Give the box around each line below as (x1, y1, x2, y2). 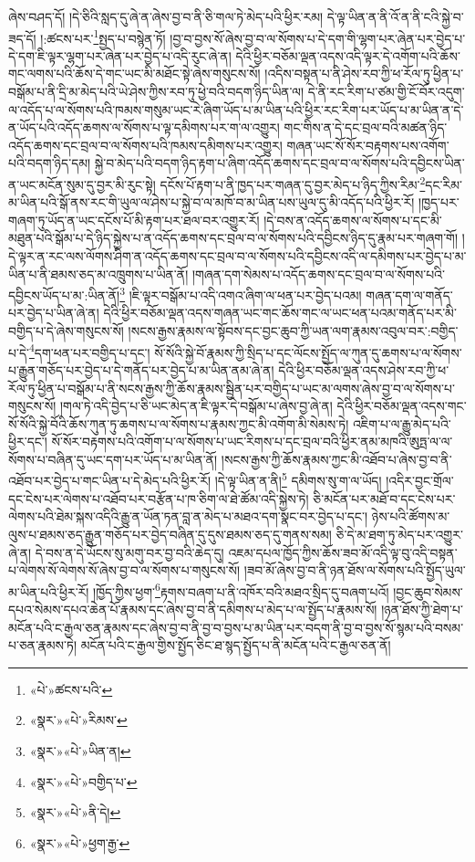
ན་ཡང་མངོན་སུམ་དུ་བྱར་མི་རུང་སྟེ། (8, 174, 156, 194)
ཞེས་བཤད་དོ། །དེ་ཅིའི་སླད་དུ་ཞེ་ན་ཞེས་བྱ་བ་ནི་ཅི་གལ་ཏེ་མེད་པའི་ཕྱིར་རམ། (8, 7, 324, 26)
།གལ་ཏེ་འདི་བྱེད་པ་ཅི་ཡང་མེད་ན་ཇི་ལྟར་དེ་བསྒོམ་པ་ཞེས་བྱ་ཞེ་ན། (59, 396, 333, 415)
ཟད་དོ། (8, 28, 36, 47)
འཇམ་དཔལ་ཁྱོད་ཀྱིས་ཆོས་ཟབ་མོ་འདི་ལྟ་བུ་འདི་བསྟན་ (228, 542, 458, 562)
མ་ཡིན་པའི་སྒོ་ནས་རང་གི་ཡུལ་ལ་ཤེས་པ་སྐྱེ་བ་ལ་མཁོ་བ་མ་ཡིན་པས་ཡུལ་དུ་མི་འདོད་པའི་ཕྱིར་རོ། (8, 193, 415, 212)
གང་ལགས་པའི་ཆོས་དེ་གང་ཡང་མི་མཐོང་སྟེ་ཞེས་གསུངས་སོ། (8, 64, 261, 83)
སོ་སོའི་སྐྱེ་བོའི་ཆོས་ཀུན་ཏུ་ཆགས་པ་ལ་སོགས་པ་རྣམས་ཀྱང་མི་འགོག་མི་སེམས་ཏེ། (8, 414, 349, 433)
